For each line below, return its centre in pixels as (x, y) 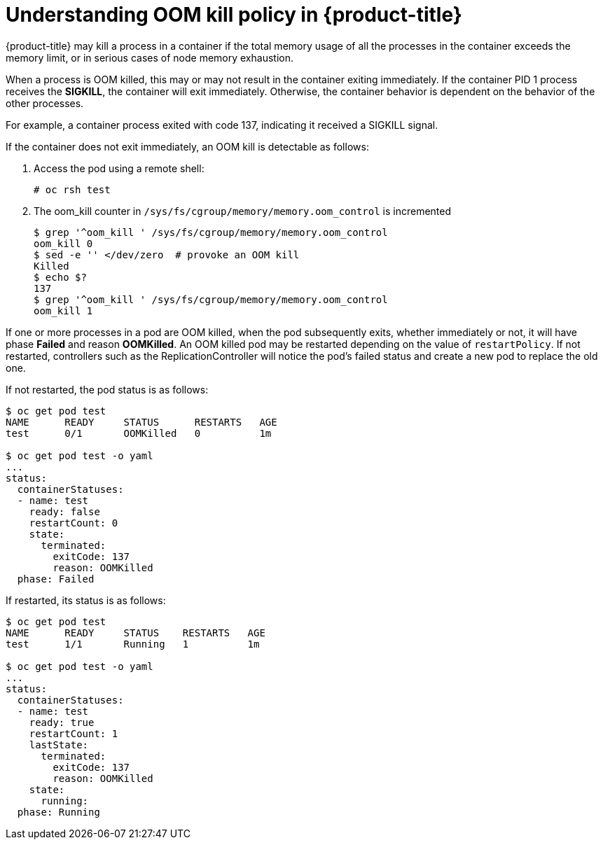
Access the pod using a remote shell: (119, 168)
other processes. (45, 103)
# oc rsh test (72, 189)
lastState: (59, 745)
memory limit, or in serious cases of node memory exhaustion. (150, 57)
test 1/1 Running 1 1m (133, 644)
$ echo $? (60, 277)
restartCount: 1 (74, 733)
